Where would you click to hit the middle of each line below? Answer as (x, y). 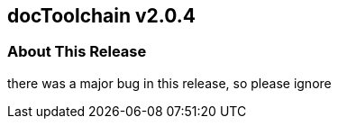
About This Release (77, 52)
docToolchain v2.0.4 (101, 16)
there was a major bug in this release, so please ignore (169, 83)
